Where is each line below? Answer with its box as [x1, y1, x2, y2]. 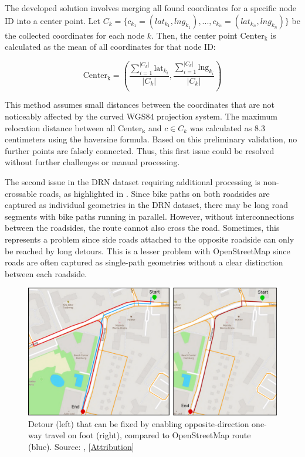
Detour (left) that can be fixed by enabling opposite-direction [28, 417, 249, 429]
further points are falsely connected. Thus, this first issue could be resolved [5, 144, 274, 156]
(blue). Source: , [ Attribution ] [28, 440, 134, 452]
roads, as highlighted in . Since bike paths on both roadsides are [39, 187, 270, 199]
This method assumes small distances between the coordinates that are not [5, 98, 274, 111]
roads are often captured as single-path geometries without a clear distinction [5, 256, 283, 268]
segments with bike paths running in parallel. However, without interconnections [5, 210, 294, 222]
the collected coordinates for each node [5, 29, 145, 41]
